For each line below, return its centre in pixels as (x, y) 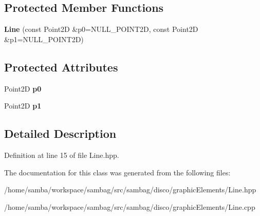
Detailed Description (60, 133)
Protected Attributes (61, 67)
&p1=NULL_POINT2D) (44, 39)
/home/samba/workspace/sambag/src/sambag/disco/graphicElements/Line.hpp (130, 190)
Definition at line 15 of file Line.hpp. (62, 155)
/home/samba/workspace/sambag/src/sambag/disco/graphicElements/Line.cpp (130, 206)
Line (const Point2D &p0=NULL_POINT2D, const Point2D (101, 29)
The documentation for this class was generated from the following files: (117, 172)
